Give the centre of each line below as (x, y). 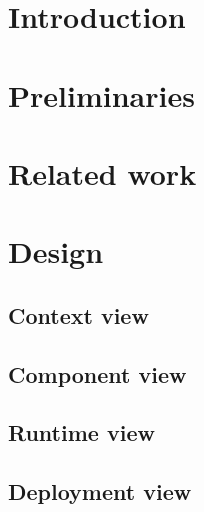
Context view (78, 314)
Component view (97, 373)
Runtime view (81, 432)
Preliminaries (101, 94)
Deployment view (100, 491)
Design (56, 251)
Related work (102, 172)
